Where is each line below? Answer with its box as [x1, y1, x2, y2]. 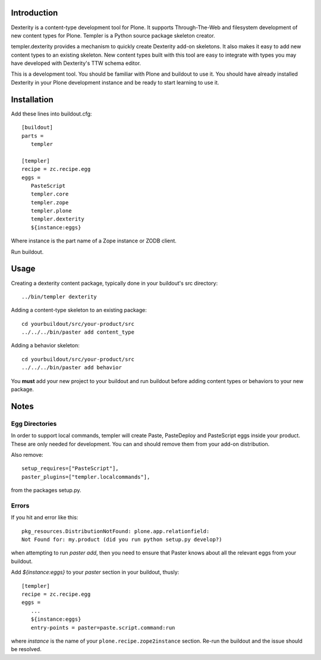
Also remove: [11, 451, 44, 458]
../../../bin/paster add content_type [21, 329, 135, 336]
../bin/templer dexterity [21, 293, 97, 300]
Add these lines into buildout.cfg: [11, 110, 92, 117]
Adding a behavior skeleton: [11, 342, 80, 349]
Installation [11, 94, 53, 104]
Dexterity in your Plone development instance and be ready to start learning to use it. [11, 79, 219, 86]
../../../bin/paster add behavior [21, 364, 122, 371]
